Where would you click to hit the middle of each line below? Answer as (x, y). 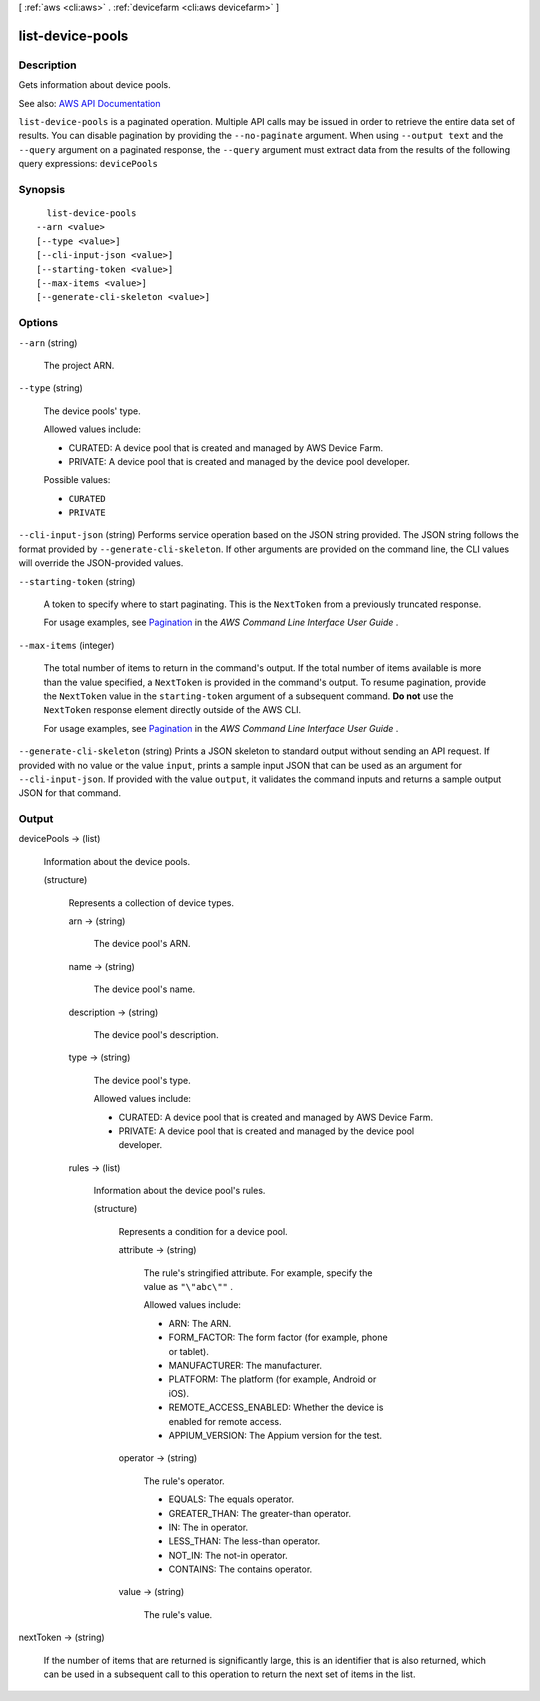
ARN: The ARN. (200, 1323)
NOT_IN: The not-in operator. (228, 1555)
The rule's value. (178, 1614)
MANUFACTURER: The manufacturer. (245, 1365)
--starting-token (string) (77, 581)
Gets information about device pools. (95, 85)
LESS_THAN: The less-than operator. (244, 1541)
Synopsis (41, 189)
